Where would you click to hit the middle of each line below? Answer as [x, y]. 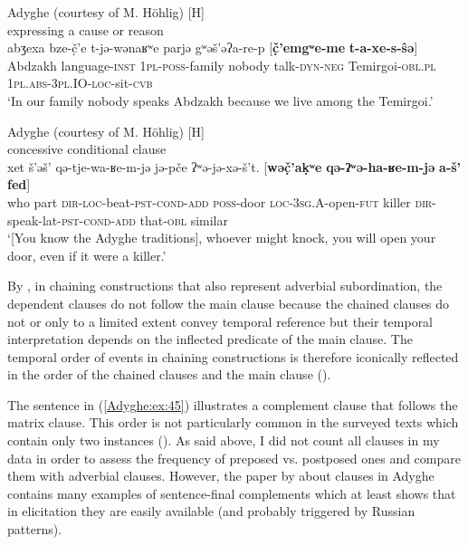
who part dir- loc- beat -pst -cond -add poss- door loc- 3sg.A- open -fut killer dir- [222, 201]
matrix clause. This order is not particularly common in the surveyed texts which [233, 422]
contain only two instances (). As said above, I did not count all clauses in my [224, 440]
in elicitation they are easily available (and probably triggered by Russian [211, 511]
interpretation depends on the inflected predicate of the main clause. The [210, 339]
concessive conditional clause [87, 149]
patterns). [35, 529]
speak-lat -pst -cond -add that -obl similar [118, 220]
